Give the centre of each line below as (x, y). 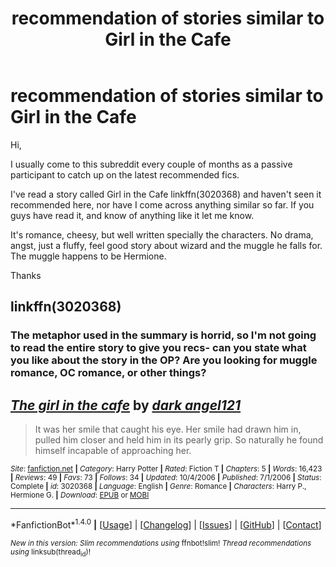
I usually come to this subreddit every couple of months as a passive (151, 164)
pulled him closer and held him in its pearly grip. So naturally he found (179, 440)
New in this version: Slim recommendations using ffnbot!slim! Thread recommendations (161, 543)
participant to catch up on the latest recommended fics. (125, 174)
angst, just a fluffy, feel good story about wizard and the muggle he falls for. (166, 245)
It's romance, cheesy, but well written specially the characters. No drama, (162, 234)
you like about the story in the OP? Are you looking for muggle (164, 360)
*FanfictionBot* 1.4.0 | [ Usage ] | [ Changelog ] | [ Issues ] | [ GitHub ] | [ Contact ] (166, 524)
